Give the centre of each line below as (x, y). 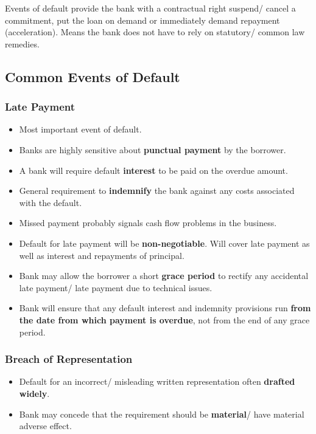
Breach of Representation (69, 359)
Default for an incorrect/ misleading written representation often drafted (157, 381)
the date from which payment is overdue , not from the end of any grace (164, 319)
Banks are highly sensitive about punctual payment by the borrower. (153, 149)
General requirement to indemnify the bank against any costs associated (157, 191)
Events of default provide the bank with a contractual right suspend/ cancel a (150, 8)
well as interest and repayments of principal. (102, 255)
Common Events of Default (93, 76)
